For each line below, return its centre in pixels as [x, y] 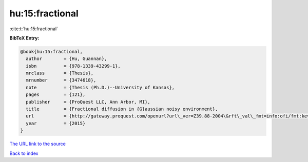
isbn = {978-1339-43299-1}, [73, 66]
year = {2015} [56, 123]
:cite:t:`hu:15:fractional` [34, 29]
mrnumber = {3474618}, [61, 80]
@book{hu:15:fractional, [52, 52]
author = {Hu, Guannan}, [66, 59]
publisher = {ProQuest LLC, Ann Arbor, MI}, [88, 102]
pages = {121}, [56, 95]
